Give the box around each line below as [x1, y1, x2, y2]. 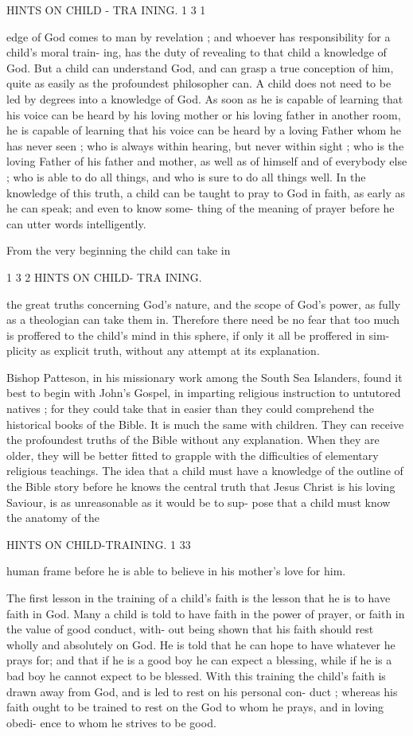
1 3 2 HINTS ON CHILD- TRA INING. [6, 268, 202, 285]
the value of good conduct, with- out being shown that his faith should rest [6, 621, 374, 637]
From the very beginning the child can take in [6, 242, 231, 259]
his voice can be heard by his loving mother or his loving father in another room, [6, 106, 401, 123]
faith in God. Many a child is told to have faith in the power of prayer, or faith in [6, 605, 405, 621]
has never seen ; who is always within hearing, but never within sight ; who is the [6, 137, 404, 154]
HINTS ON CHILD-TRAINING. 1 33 [6, 535, 191, 552]
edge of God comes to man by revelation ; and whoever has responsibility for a [6, 28, 391, 45]
